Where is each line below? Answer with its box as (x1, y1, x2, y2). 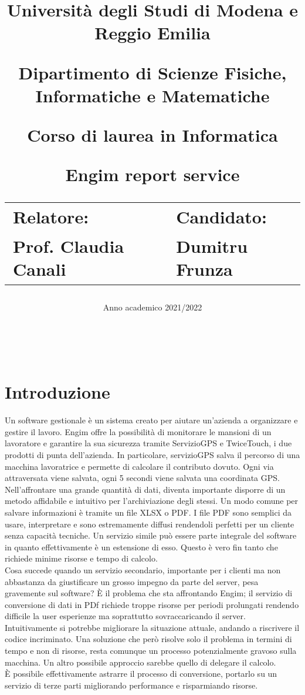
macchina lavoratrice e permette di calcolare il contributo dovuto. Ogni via (5, 460, 274, 472)
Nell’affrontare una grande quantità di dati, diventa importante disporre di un (5, 483, 286, 495)
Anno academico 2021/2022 (103, 300, 202, 313)
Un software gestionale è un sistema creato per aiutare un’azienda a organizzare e (5, 414, 298, 426)
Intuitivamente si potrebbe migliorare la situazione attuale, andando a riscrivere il (5, 621, 300, 633)
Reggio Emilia (94, 21, 211, 45)
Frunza (176, 256, 233, 280)
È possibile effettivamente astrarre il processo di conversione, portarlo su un (5, 667, 277, 680)
